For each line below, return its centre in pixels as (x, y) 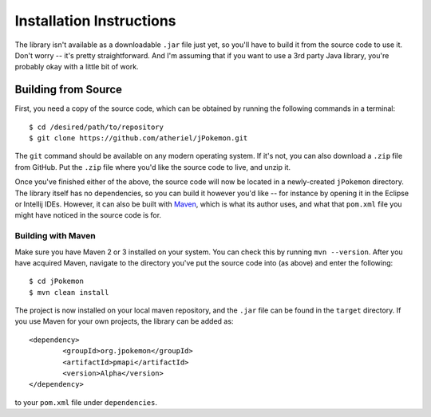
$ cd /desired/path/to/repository (96, 127)
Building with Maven (55, 236)
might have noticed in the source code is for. (88, 215)
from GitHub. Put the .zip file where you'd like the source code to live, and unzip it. (153, 167)
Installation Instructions (95, 21)
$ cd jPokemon (56, 281)
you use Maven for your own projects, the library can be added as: (124, 321)
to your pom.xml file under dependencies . (86, 402)
